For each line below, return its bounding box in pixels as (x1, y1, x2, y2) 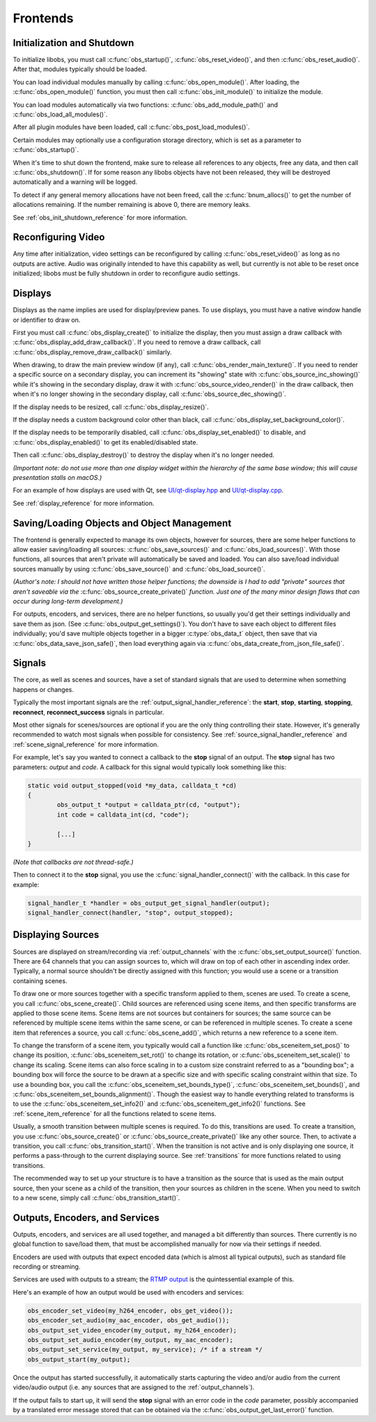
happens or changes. (13, 685, 75, 693)
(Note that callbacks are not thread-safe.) (13, 858, 134, 866)
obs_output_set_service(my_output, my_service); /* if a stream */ (27, 1345, 263, 1354)
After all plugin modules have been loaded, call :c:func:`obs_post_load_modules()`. (13, 123, 250, 132)
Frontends (13, 10, 74, 26)
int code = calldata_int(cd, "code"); (56, 810, 189, 819)
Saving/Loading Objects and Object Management (13, 517, 232, 529)
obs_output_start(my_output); (27, 1355, 131, 1363)
